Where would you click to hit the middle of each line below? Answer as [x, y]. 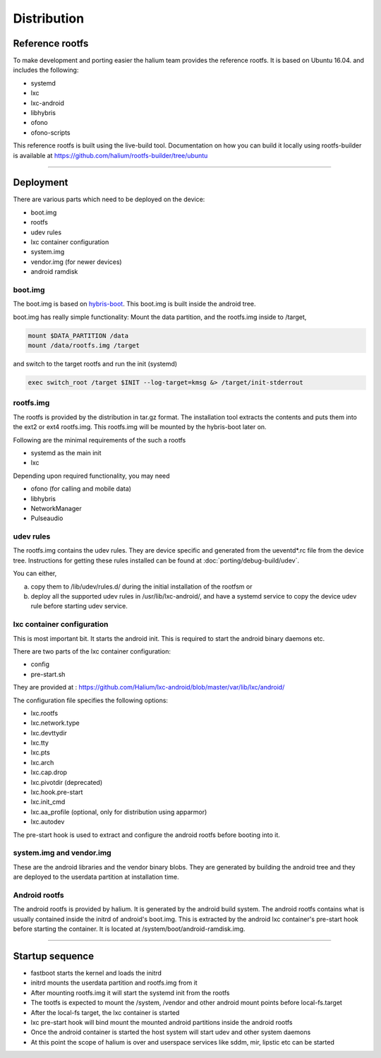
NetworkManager [56, 508]
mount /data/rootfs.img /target [84, 345]
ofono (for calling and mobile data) [81, 489]
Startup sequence [54, 956]
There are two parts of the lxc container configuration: [92, 651]
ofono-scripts [50, 132]
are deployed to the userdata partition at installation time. [96, 877]
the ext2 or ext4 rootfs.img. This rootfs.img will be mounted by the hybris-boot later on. [140, 427]
